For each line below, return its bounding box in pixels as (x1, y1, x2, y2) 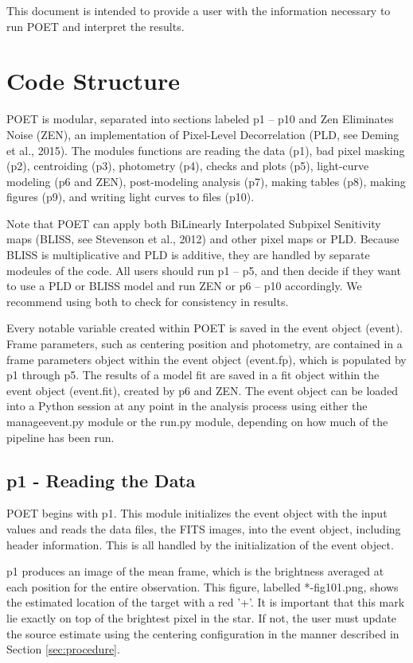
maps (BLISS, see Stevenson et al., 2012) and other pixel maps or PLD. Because (6, 231, 399, 247)
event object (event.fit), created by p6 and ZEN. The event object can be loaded (6, 382, 399, 398)
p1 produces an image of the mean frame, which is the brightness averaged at (6, 563, 384, 580)
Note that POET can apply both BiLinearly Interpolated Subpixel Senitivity (6, 215, 381, 231)
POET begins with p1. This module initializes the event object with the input (6, 505, 388, 521)
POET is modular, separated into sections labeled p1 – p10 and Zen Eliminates (6, 111, 394, 127)
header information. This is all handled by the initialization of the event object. (6, 536, 394, 552)
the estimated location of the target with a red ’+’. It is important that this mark (6, 594, 405, 611)
